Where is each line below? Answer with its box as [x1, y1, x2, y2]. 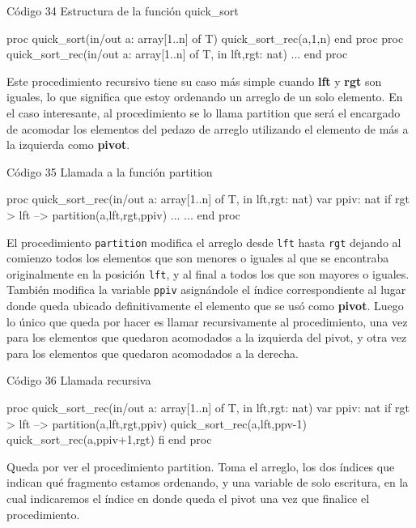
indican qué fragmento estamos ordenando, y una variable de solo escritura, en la [6, 474, 409, 491]
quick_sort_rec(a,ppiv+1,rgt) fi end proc [6, 431, 212, 448]
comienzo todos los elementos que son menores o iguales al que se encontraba [6, 249, 389, 266]
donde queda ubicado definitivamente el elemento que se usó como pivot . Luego [6, 297, 404, 314]
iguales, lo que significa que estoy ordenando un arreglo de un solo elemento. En [6, 88, 403, 105]
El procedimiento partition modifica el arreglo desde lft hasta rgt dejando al [6, 233, 401, 250]
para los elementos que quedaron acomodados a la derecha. [6, 344, 299, 361]
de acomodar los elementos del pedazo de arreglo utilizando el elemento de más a [6, 120, 409, 137]
